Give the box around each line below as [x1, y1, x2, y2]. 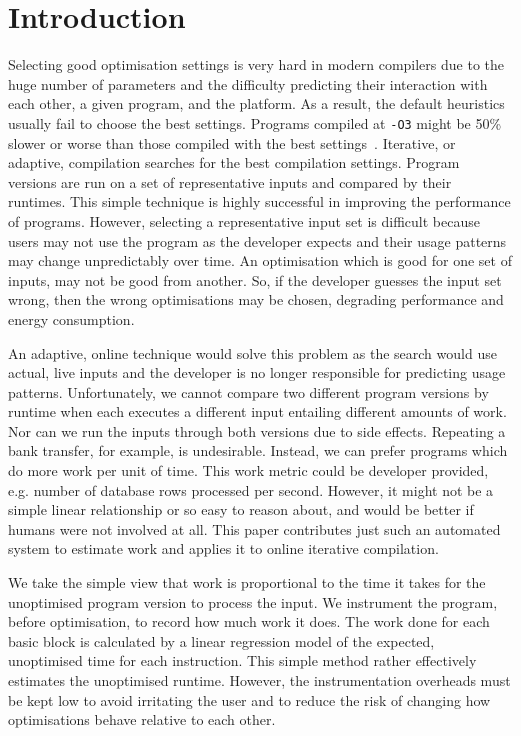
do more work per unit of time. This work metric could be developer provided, [8, 460, 489, 481]
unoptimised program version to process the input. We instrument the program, [8, 591, 498, 612]
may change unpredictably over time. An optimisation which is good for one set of [8, 250, 512, 271]
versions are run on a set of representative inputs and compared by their [8, 171, 452, 192]
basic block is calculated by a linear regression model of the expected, [8, 630, 435, 651]
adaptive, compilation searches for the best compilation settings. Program [8, 152, 460, 173]
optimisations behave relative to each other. [8, 709, 276, 730]
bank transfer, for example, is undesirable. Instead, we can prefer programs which [8, 440, 508, 461]
